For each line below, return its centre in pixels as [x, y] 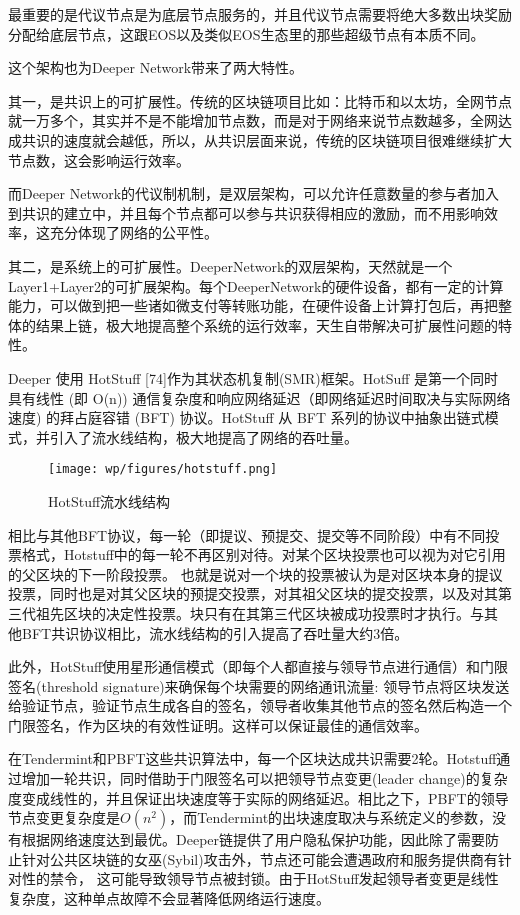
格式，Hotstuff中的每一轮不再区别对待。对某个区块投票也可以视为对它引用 [263, 554]
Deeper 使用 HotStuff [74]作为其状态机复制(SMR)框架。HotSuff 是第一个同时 [253, 377]
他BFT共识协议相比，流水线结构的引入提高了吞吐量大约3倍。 [208, 632]
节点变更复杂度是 [64, 817]
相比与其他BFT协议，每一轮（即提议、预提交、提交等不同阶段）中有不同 [247, 534]
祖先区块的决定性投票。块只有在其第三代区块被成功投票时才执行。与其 [266, 612]
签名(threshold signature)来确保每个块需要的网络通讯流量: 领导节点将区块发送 [259, 685]
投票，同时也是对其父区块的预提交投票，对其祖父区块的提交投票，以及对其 [253, 593]
